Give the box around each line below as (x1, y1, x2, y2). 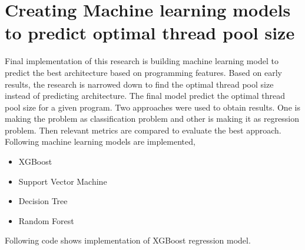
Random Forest (18, 214, 74, 226)
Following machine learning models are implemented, (5, 135, 195, 148)
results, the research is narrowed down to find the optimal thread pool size (5, 78, 274, 90)
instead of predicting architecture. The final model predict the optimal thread (5, 89, 285, 102)
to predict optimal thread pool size (5, 21, 295, 45)
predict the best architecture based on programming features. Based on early (5, 66, 282, 78)
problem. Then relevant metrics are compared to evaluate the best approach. (5, 124, 281, 136)
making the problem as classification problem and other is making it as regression (5, 112, 300, 125)
